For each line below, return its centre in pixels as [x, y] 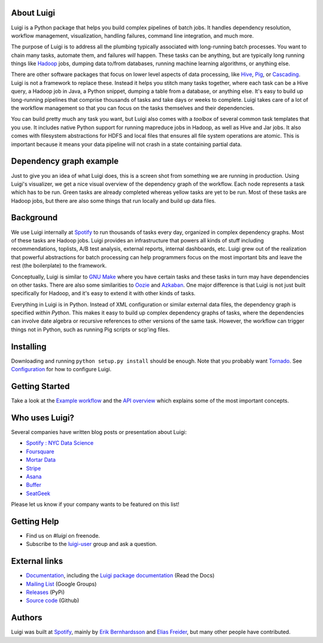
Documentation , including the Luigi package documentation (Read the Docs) [120, 575]
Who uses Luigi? [43, 418]
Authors [27, 618]
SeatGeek [38, 493]
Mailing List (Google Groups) [61, 584]
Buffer [34, 485]
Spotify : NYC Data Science [60, 443]
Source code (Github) [53, 600]
